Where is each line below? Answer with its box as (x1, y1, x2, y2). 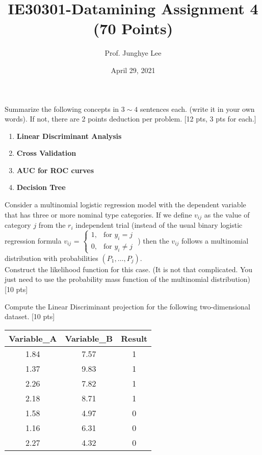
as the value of (204, 209, 250, 220)
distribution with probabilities (5, 252, 98, 263)
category (5, 220, 31, 230)
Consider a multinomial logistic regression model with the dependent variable (5, 199, 246, 210)
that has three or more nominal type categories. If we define (5, 209, 192, 220)
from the (38, 220, 66, 230)
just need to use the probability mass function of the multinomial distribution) (5, 274, 250, 284)
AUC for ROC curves (16, 164, 94, 175)
